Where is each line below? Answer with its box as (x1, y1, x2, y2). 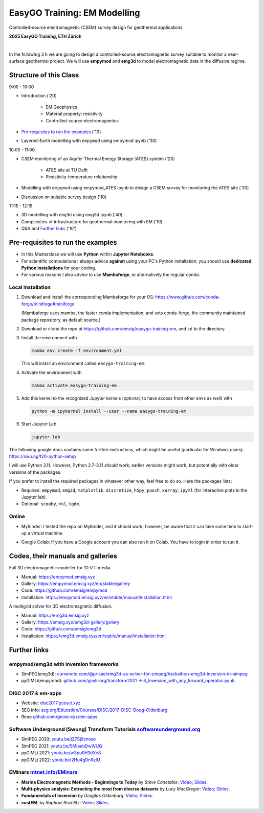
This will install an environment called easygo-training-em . (21, 360, 146, 367)
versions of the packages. (9, 469, 62, 475)
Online (9, 513, 25, 520)
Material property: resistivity (45, 111, 103, 117)
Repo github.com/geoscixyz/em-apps (21, 714, 98, 720)
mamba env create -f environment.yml (31, 348, 122, 353)
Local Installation (9, 284, 51, 291)
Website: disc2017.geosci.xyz (21, 700, 81, 706)
